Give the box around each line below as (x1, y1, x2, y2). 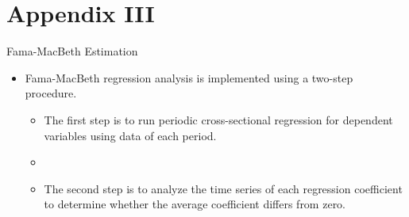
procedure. (25, 85, 77, 101)
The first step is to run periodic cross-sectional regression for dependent (44, 111, 393, 128)
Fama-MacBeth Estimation (6, 43, 138, 59)
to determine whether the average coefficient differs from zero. (44, 196, 346, 212)
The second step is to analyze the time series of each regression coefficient (44, 180, 403, 196)
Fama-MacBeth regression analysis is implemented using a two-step (25, 69, 353, 86)
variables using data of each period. (44, 127, 217, 143)
